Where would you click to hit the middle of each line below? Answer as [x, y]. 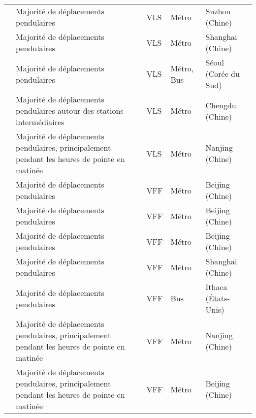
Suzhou [218, 11]
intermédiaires [40, 122]
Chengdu [221, 105]
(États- [218, 298]
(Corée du [223, 74]
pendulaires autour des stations [70, 111]
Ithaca [216, 287]
